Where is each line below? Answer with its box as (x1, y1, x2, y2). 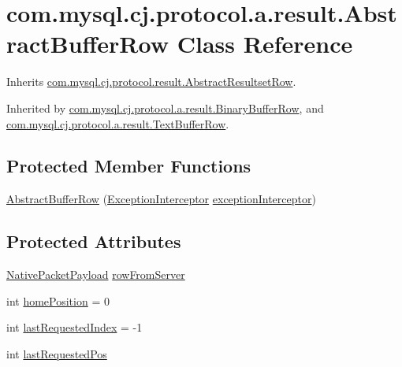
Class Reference (177, 28, 353, 60)
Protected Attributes (6, 229, 181, 254)
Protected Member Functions (6, 154, 251, 178)
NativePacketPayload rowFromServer (6, 266, 185, 283)
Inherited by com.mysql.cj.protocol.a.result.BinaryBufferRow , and (6, 99, 324, 116)
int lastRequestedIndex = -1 (6, 319, 143, 335)
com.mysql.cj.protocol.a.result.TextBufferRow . (6, 115, 229, 132)
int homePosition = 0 (6, 292, 110, 309)
